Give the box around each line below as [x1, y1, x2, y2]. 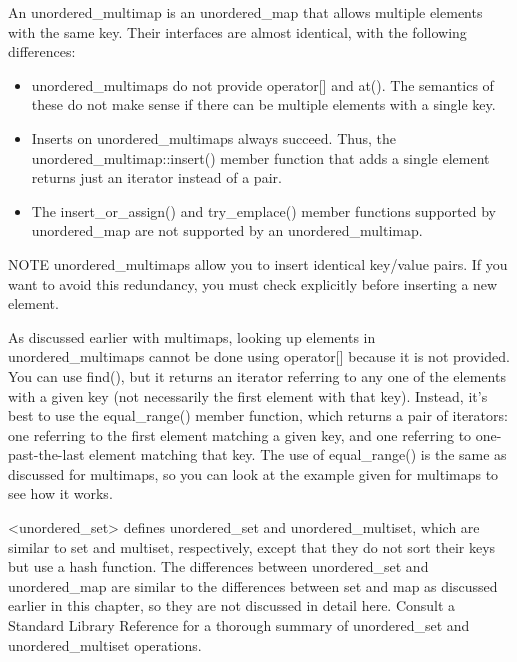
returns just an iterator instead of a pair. [31, 167, 282, 188]
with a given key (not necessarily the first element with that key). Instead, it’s [8, 385, 488, 406]
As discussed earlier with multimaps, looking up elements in [8, 326, 376, 347]
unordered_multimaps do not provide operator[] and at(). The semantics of [31, 74, 494, 95]
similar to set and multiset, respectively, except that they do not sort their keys [8, 536, 496, 557]
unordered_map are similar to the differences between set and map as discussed [8, 575, 498, 596]
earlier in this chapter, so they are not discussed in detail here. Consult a [8, 595, 456, 616]
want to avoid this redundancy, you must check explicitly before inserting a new [8, 273, 498, 294]
